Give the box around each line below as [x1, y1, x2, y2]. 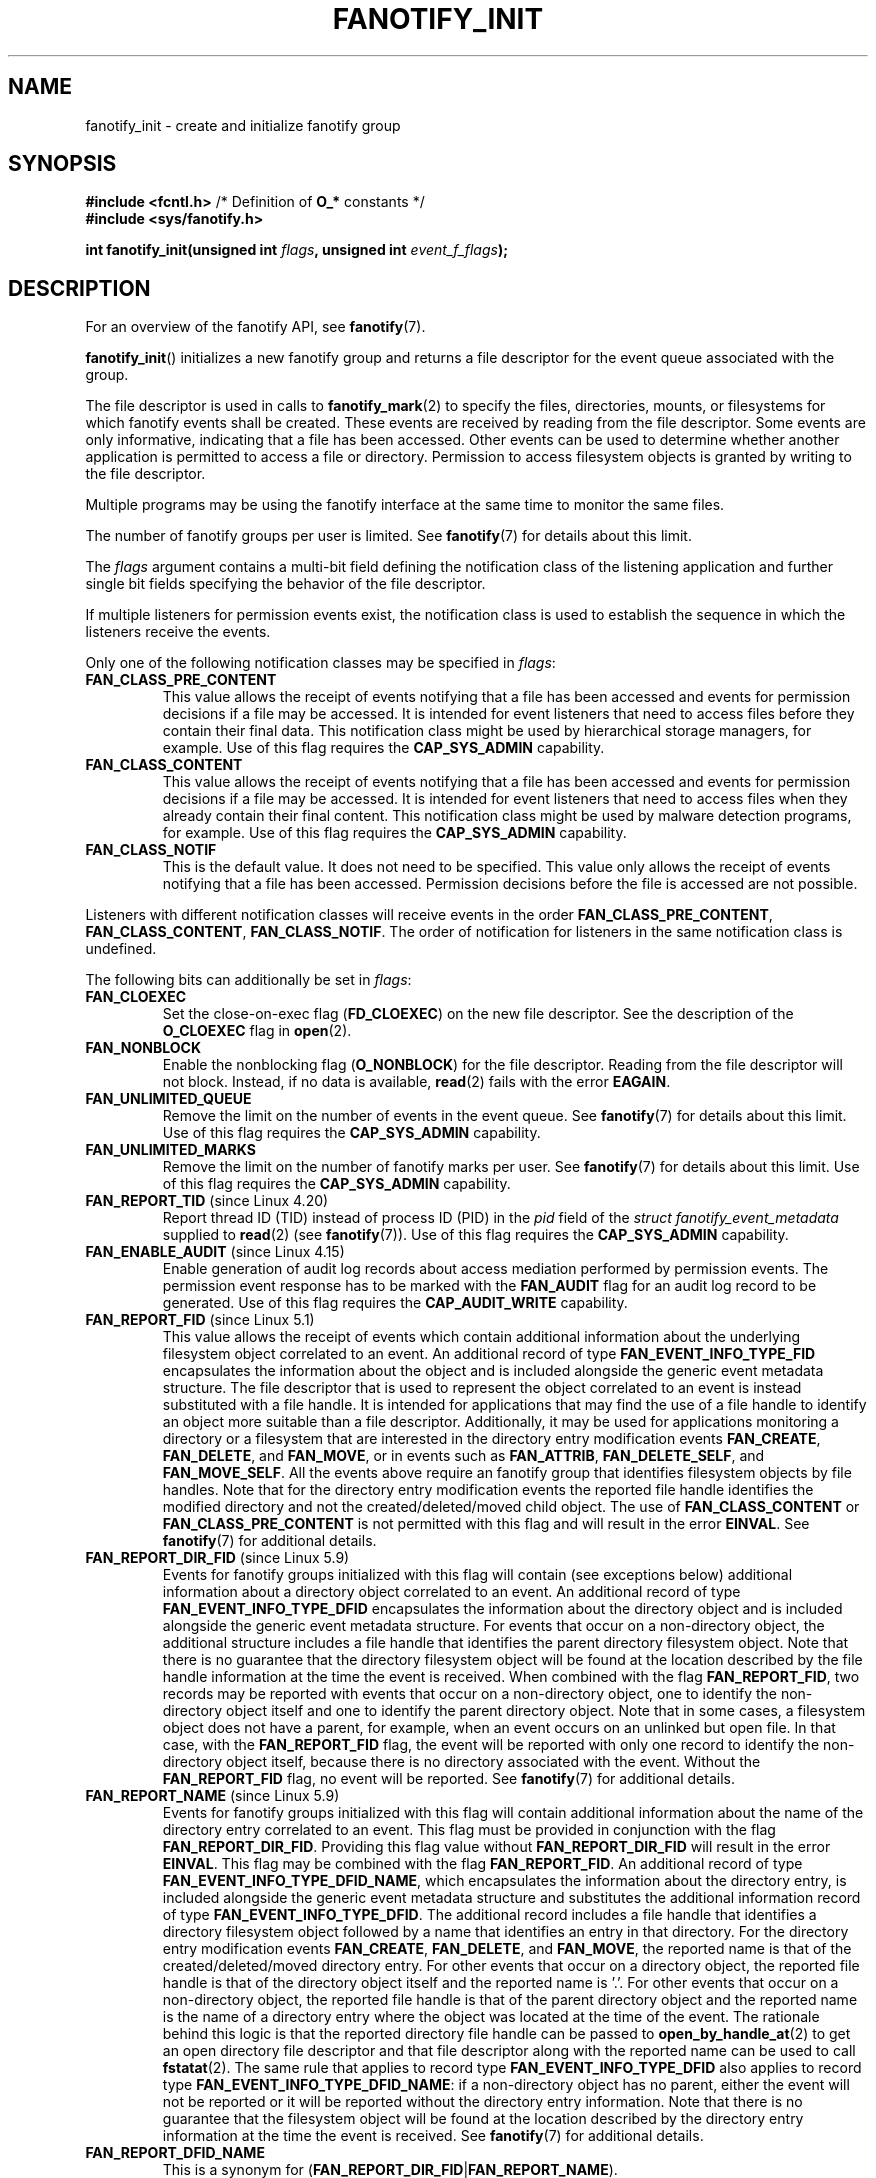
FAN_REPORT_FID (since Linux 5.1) [85, 1311, 315, 1329]
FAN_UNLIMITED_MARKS [85, 1141, 256, 1159]
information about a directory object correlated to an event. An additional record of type [162, 1583, 741, 1601]
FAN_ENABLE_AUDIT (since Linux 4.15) [85, 1243, 345, 1261]
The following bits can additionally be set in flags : [85, 971, 412, 989]
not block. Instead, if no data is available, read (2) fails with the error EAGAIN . [162, 1073, 671, 1091]
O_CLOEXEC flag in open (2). [162, 1022, 352, 1040]
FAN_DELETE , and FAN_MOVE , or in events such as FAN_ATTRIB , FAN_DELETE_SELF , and [162, 1447, 765, 1465]
